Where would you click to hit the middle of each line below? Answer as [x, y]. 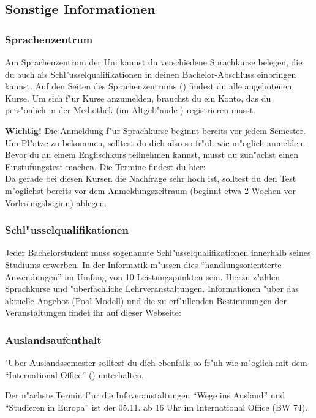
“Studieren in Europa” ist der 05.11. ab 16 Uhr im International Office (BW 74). [156, 407]
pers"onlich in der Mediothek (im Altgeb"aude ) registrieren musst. [130, 110]
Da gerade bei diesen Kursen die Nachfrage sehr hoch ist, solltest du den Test [151, 178]
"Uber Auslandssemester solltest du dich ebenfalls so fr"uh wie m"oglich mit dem [156, 363]
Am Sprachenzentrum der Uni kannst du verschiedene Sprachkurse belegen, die [154, 62]
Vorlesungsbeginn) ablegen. [56, 202]
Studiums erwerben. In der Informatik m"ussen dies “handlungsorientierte [143, 264]
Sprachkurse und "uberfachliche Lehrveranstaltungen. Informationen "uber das [152, 289]
